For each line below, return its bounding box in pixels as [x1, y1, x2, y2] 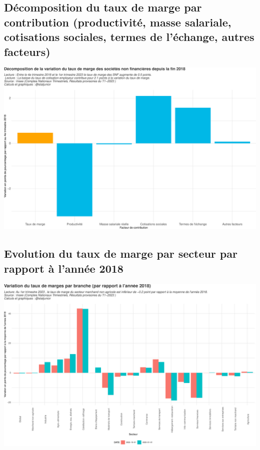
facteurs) [4, 43, 50, 59]
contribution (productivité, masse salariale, [4, 14, 231, 29]
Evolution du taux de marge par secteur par [4, 246, 237, 261]
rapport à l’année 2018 [4, 260, 123, 276]
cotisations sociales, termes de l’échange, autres [4, 29, 254, 44]
